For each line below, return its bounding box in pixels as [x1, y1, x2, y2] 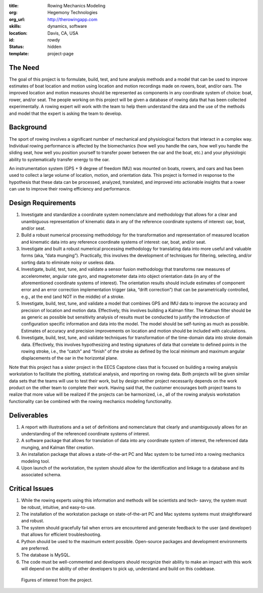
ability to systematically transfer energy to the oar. [9, 156, 110, 162]
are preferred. [21, 545, 49, 551]
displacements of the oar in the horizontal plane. [21, 355, 119, 361]
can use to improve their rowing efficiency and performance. [9, 186, 131, 192]
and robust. [21, 518, 44, 524]
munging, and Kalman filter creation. [21, 445, 94, 450]
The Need [9, 64, 39, 72]
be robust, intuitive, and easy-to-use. [21, 504, 96, 510]
